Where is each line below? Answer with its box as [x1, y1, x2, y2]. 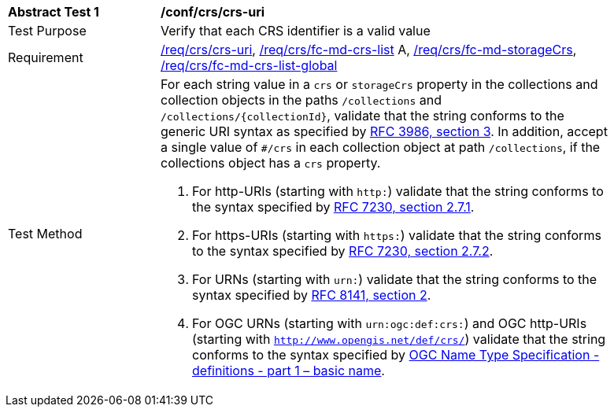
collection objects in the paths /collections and [161, 92, 442, 108]
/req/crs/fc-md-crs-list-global [161, 57, 338, 73]
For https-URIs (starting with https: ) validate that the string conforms [192, 227, 601, 243]
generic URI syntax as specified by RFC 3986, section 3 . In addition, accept [161, 124, 608, 139]
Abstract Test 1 [8, 4, 99, 20]
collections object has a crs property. [161, 155, 381, 171]
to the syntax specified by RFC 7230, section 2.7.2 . [192, 243, 494, 259]
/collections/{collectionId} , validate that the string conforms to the [161, 108, 564, 124]
